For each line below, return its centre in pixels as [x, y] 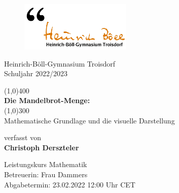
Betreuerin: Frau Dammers [46, 174]
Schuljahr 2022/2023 [36, 73]
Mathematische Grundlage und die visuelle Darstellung [89, 120]
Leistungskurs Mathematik [46, 164]
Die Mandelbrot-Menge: [47, 100]
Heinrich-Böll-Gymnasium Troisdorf [60, 63]
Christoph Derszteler [42, 147]
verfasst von [23, 137]
